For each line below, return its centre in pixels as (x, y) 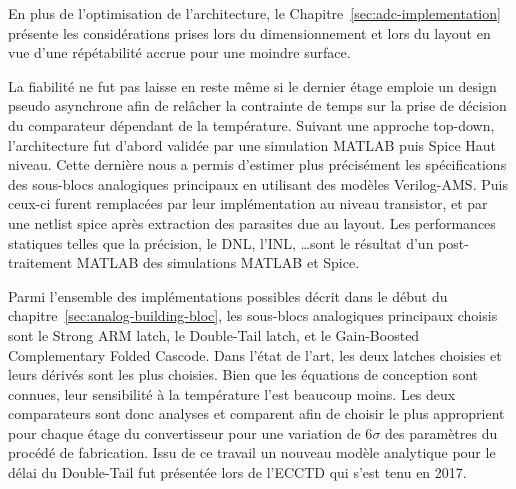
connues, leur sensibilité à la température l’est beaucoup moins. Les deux (232, 393)
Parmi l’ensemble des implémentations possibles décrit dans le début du (228, 295)
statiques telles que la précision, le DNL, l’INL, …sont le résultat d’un (221, 242)
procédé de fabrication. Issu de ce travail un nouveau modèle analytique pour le (252, 452)
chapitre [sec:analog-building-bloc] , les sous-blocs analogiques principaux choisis (253, 315)
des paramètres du (441, 432)
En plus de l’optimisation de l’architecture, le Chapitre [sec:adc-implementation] (254, 13)
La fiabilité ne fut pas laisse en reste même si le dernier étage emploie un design (252, 85)
